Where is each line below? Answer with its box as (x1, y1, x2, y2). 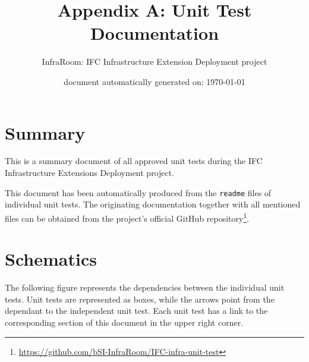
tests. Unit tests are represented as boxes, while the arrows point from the (5, 292, 275, 305)
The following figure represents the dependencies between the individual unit (5, 281, 285, 294)
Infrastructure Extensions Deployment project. (5, 166, 175, 179)
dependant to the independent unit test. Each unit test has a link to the (5, 304, 268, 317)
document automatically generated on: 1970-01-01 (64, 75, 245, 87)
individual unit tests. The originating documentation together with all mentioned (5, 198, 301, 210)
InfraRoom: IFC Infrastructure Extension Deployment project (42, 55, 267, 68)
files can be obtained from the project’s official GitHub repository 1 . (5, 210, 250, 224)
